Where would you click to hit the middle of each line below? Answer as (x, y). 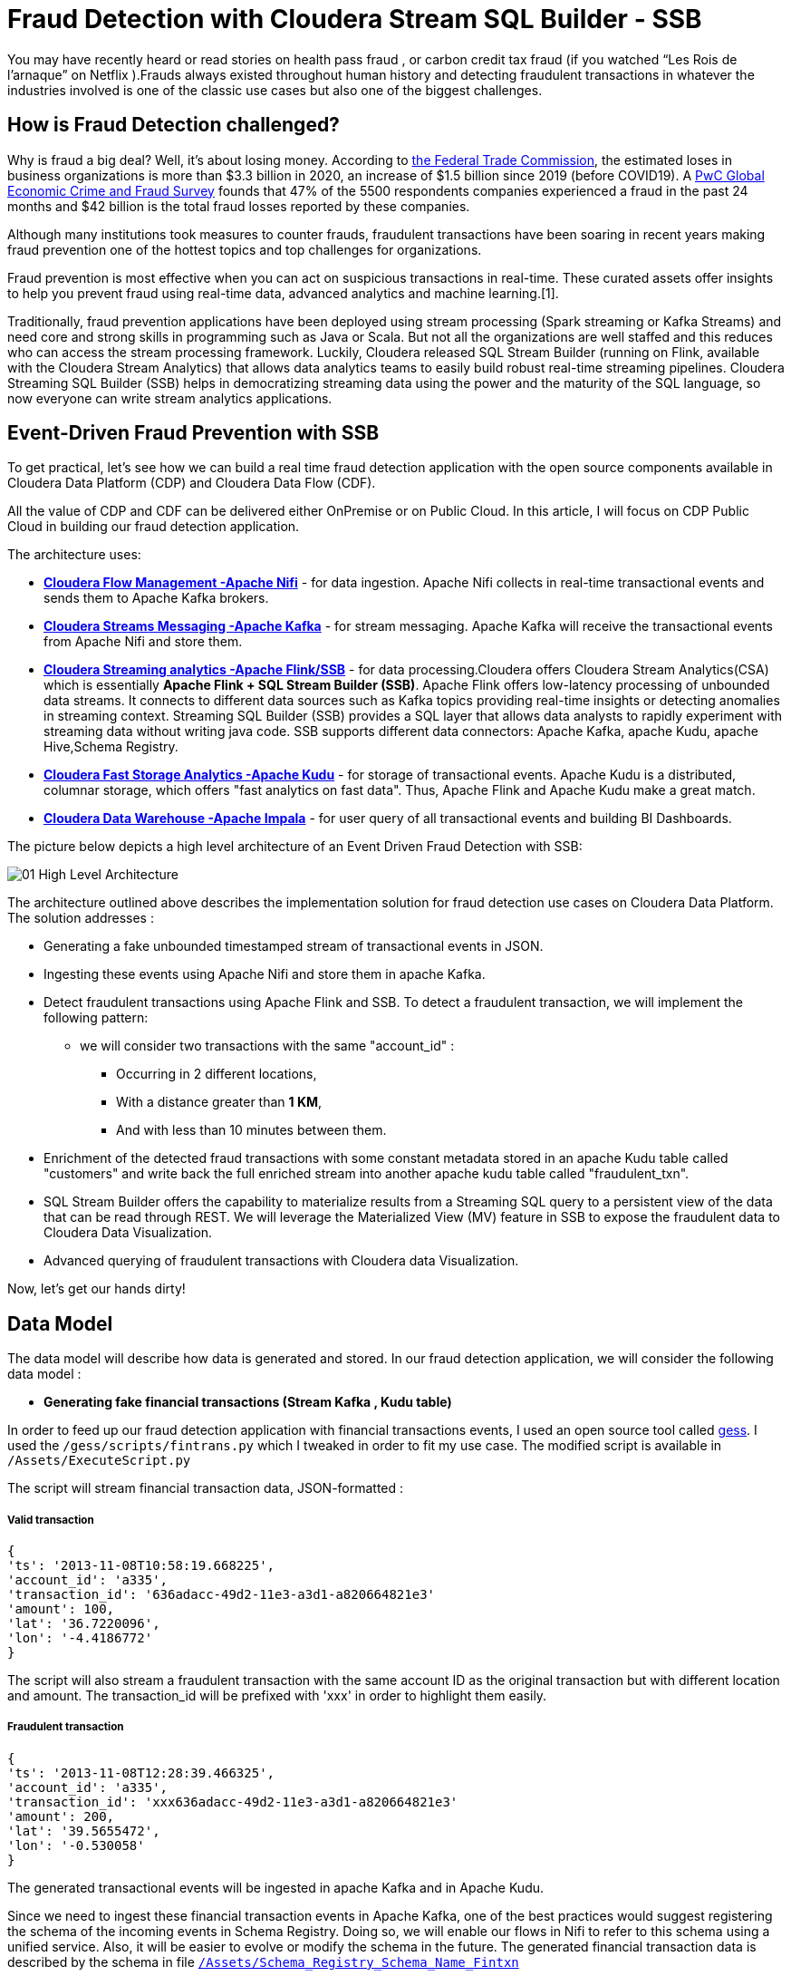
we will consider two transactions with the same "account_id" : (267, 1046)
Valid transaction (51, 1520)
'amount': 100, (61, 1609)
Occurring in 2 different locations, (217, 1074)
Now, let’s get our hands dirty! (96, 1289)
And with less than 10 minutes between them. (251, 1130)
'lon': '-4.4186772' (80, 1638)
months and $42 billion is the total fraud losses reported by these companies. (239, 206)
